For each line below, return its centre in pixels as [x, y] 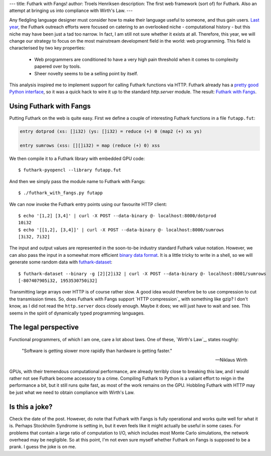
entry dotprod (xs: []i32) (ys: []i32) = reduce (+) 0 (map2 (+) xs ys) [111, 131]
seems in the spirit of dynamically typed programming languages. [77, 313]
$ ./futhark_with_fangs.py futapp [60, 193]
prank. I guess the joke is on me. [43, 447]
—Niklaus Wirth [231, 360]
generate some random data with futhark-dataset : [61, 262]
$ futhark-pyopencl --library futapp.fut [70, 170]
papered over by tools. [58, 66]
